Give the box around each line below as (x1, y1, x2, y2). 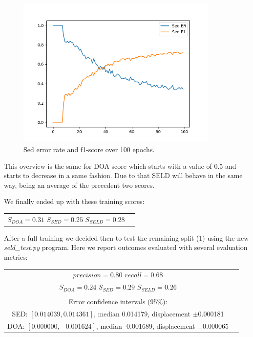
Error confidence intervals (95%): (68, 296, 168, 307)
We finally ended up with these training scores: (4, 196, 145, 206)
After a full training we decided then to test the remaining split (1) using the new (4, 232, 249, 243)
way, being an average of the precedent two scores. (4, 180, 155, 190)
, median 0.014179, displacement (93, 309, 190, 319)
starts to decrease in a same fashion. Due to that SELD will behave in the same (4, 170, 243, 180)
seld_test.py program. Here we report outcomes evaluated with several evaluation (4, 242, 248, 252)
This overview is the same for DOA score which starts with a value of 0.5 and (4, 160, 236, 171)
